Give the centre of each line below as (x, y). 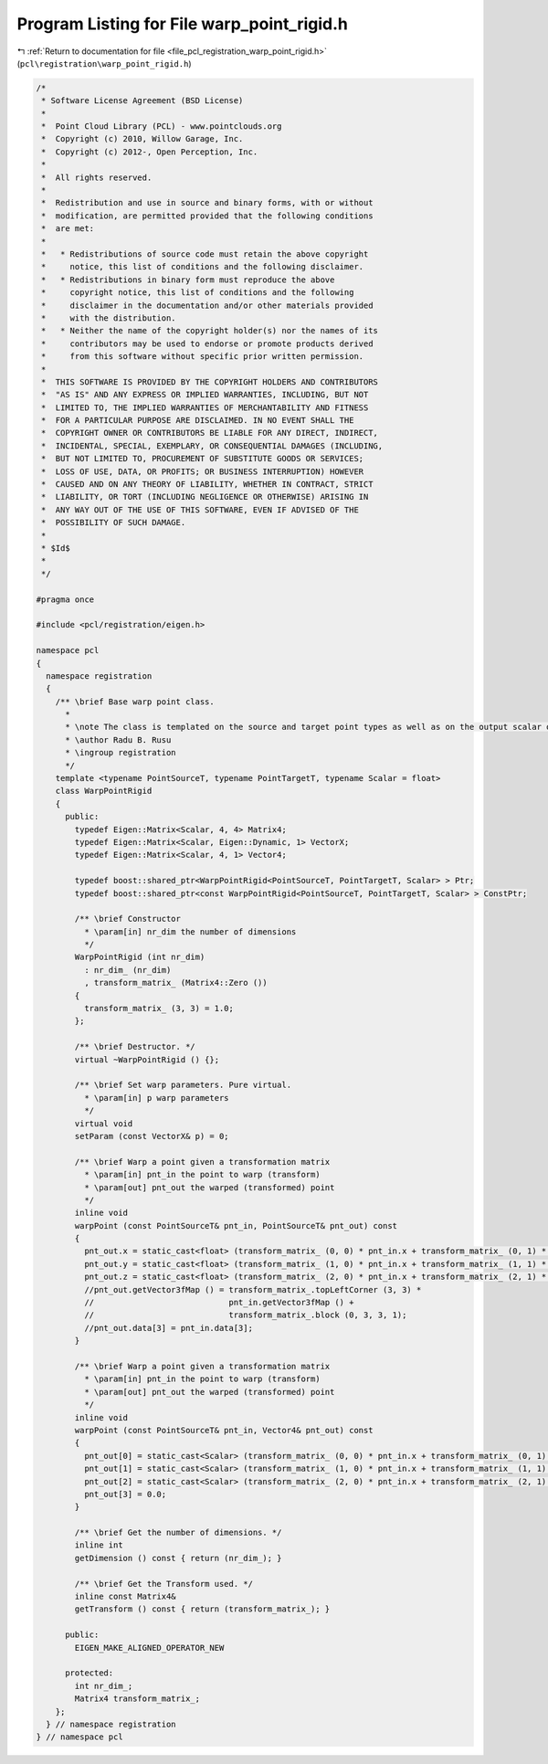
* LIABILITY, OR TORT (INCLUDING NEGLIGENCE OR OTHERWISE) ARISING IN (205, 497)
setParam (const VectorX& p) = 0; (152, 1136)
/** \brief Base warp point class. (135, 702)
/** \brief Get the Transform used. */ (163, 1584)
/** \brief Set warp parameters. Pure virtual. (183, 1085)
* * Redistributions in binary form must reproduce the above (188, 280)
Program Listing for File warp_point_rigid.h (183, 24)
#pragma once (65, 599)
